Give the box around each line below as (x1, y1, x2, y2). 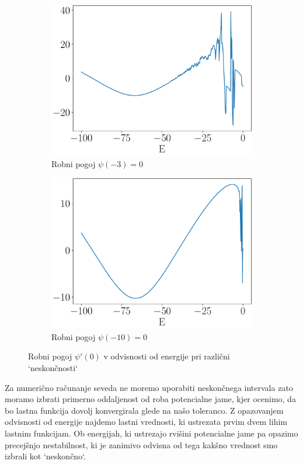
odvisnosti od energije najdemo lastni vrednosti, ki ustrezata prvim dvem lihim (5, 415, 287, 428)
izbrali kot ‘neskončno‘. (5, 450, 86, 462)
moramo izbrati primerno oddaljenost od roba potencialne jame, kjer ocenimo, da (5, 393, 296, 405)
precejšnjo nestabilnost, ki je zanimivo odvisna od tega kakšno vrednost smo (5, 438, 278, 451)
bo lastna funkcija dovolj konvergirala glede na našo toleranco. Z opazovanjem (5, 404, 284, 416)
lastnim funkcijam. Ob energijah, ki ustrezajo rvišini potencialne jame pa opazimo (5, 427, 298, 439)
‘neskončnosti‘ (28, 361, 78, 373)
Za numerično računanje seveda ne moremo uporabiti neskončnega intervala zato (5, 381, 293, 393)
